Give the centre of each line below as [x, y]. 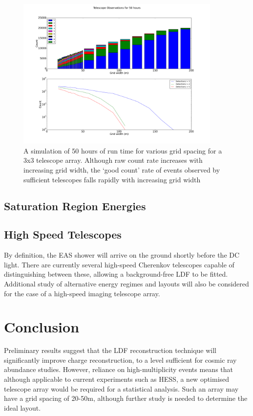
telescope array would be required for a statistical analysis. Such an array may [121, 388]
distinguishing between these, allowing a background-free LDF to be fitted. [116, 274]
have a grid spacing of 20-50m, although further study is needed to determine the [126, 398]
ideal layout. [22, 407]
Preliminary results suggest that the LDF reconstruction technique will [110, 350]
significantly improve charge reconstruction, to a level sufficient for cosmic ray [120, 360]
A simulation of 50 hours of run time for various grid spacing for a [123, 150]
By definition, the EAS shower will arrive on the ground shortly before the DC [122, 255]
